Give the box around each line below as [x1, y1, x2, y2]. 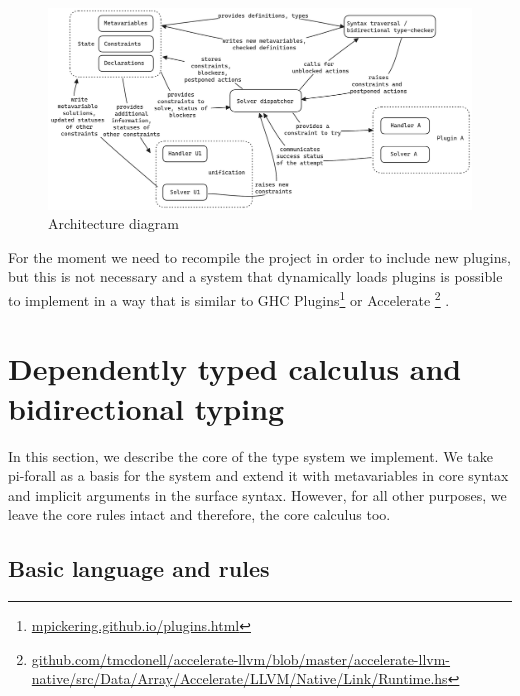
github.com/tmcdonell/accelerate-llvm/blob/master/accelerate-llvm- [31, 648, 451, 669]
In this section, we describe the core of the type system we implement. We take [8, 445, 493, 466]
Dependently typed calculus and [8, 348, 462, 389]
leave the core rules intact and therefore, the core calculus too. [8, 504, 391, 525]
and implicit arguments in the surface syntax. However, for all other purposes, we [8, 484, 507, 505]
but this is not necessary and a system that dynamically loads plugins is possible [8, 266, 503, 287]
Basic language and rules [8, 553, 270, 584]
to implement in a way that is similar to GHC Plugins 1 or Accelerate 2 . [8, 287, 450, 310]
